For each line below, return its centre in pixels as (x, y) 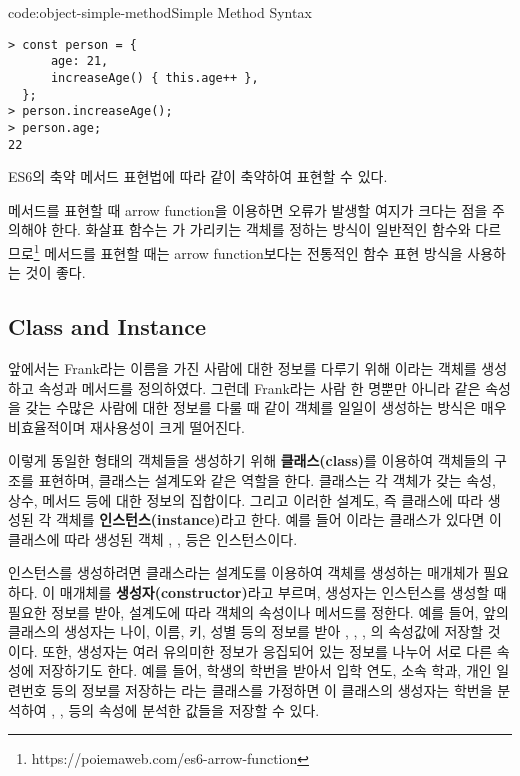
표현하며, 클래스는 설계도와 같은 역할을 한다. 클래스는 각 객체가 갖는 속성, (267, 479)
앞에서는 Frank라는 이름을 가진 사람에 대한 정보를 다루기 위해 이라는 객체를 (242, 368)
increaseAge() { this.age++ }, (154, 77)
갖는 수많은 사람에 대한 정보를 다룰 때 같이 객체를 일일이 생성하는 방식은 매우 (266, 407)
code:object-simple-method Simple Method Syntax (160, 12)
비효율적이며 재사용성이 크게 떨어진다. (126, 426)
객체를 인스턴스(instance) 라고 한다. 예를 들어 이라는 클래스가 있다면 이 (278, 519)
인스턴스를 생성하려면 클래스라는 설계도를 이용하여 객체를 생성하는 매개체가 (243, 572)
